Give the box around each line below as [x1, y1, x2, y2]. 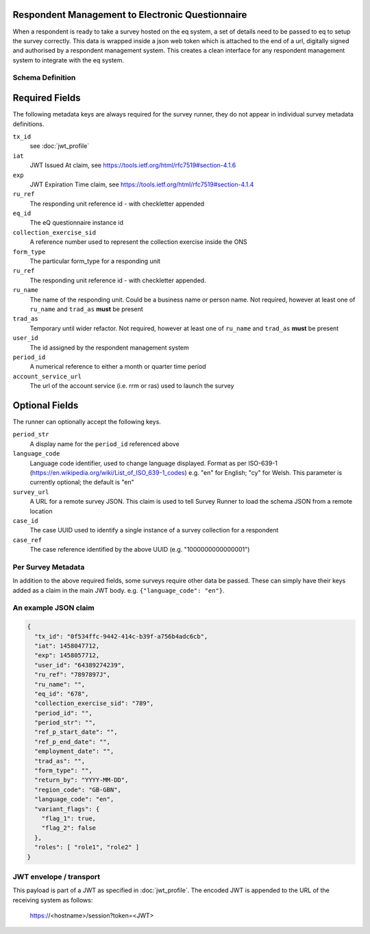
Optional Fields [12, 400, 79, 411]
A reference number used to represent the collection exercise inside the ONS [29, 238, 247, 246]
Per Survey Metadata [12, 562, 85, 572]
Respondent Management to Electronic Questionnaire [12, 9, 247, 21]
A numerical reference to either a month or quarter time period [29, 362, 206, 371]
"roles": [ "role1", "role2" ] [34, 844, 140, 851]
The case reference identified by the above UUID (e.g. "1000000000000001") [29, 545, 250, 554]
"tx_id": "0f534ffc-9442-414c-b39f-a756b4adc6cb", [34, 632, 208, 640]
